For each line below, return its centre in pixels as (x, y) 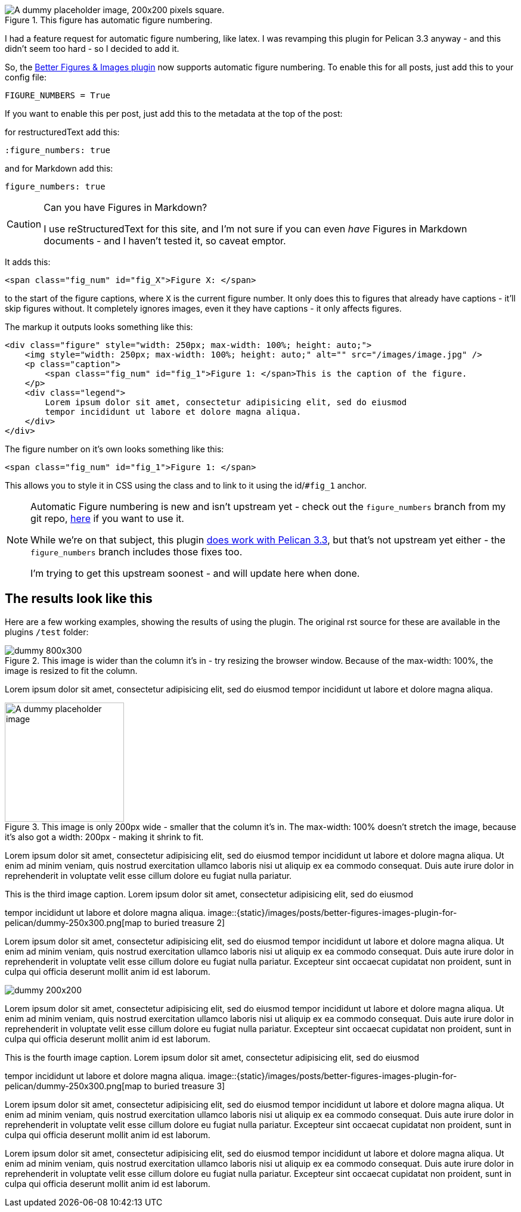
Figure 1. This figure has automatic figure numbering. (109, 20)
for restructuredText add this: (62, 132)
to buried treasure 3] (184, 1086)
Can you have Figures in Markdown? (125, 207)
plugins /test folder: (47, 632)
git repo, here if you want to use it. (107, 518)
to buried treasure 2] (184, 922)
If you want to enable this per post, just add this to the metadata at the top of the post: (174, 114)
